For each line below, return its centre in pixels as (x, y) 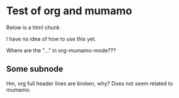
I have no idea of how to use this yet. (51, 39)
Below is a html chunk (33, 27)
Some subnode (35, 69)
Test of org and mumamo (69, 11)
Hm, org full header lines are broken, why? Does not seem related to (90, 83)
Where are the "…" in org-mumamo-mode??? (61, 50)
